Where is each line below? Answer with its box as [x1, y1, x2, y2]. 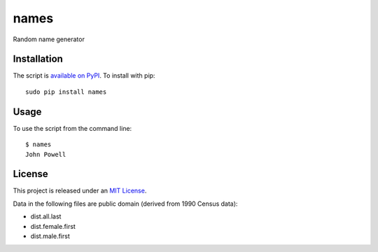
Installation [13, 53, 63, 65]
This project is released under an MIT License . [13, 186, 147, 195]
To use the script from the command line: [13, 124, 132, 132]
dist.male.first [30, 232, 70, 240]
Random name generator [13, 35, 85, 43]
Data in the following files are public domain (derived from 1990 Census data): [13, 199, 238, 208]
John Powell [25, 150, 66, 158]
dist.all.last [30, 212, 62, 220]
